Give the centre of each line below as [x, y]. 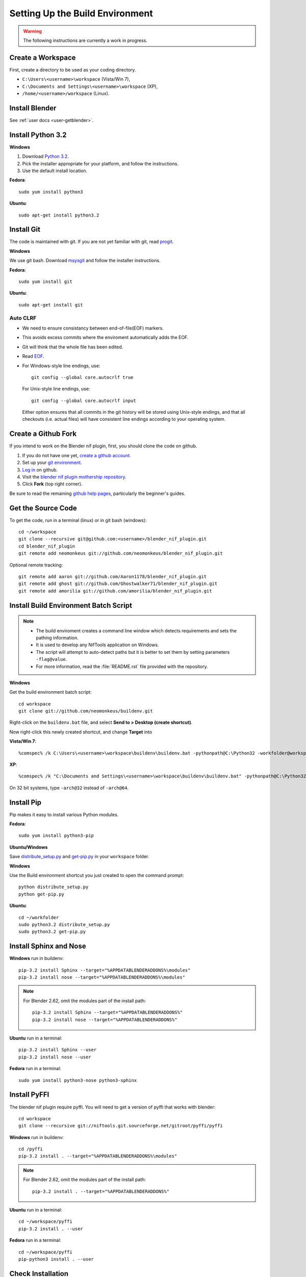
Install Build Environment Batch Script [71, 605]
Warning [32, 31]
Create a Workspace [43, 57]
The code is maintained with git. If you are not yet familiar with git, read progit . [92, 242]
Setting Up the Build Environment [81, 13]
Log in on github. [40, 469]
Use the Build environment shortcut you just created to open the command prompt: [97, 876]
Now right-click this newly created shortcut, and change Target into [81, 732]
